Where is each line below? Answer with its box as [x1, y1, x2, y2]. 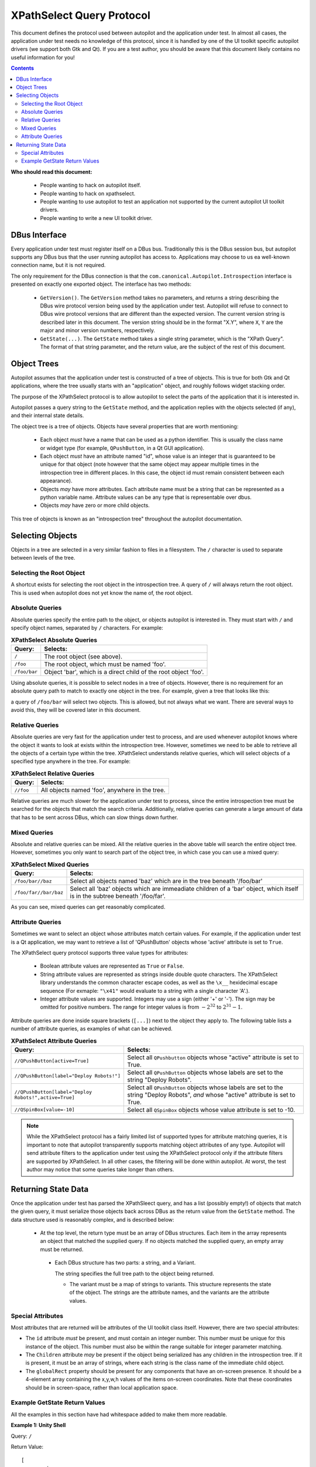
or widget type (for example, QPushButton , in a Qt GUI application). [40, 444, 205, 451]
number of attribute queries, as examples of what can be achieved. [11, 1025, 173, 1032]
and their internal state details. [11, 412, 84, 419]
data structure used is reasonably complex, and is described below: [11, 1216, 174, 1223]
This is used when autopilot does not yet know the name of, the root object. [11, 589, 193, 596]
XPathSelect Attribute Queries [11, 1036, 97, 1045]
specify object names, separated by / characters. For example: [11, 624, 163, 631]
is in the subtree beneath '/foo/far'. [70, 892, 166, 900]
